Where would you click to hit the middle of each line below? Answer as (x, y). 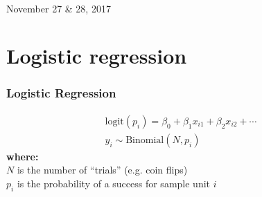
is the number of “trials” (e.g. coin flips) (102, 170)
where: (23, 156)
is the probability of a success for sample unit (114, 184)
